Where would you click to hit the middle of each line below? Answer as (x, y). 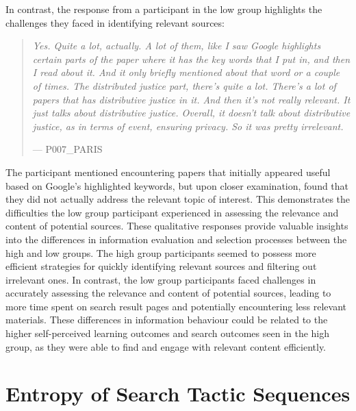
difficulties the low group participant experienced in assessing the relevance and (172, 212)
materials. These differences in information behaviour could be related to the (167, 320)
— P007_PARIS (67, 149)
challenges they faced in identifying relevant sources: (115, 22)
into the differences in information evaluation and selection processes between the (176, 239)
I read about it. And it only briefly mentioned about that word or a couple (186, 72)
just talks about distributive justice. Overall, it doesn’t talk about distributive (191, 113)
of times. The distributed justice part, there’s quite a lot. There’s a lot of (184, 85)
